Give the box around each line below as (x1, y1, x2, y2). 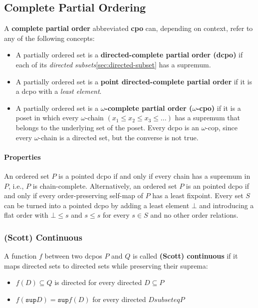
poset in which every (15, 112, 79, 123)
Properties (4, 151, 41, 162)
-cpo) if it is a (196, 102, 241, 113)
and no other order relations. (150, 210, 239, 220)
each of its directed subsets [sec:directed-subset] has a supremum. (15, 59, 211, 69)
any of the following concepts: (4, 32, 95, 43)
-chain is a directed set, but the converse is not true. (38, 132, 199, 142)
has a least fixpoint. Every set (152, 190, 244, 201)
